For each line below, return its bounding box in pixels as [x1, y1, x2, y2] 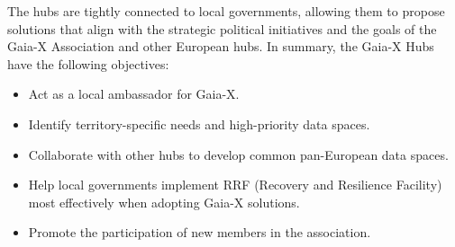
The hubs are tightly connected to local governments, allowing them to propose [7, 2, 445, 20]
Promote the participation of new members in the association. [28, 223, 371, 242]
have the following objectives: [7, 54, 169, 73]
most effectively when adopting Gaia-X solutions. [28, 192, 300, 211]
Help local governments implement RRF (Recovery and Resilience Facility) [28, 175, 442, 194]
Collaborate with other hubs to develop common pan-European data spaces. [28, 145, 449, 163]
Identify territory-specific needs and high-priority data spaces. [28, 114, 370, 133]
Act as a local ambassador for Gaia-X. [28, 84, 240, 103]
